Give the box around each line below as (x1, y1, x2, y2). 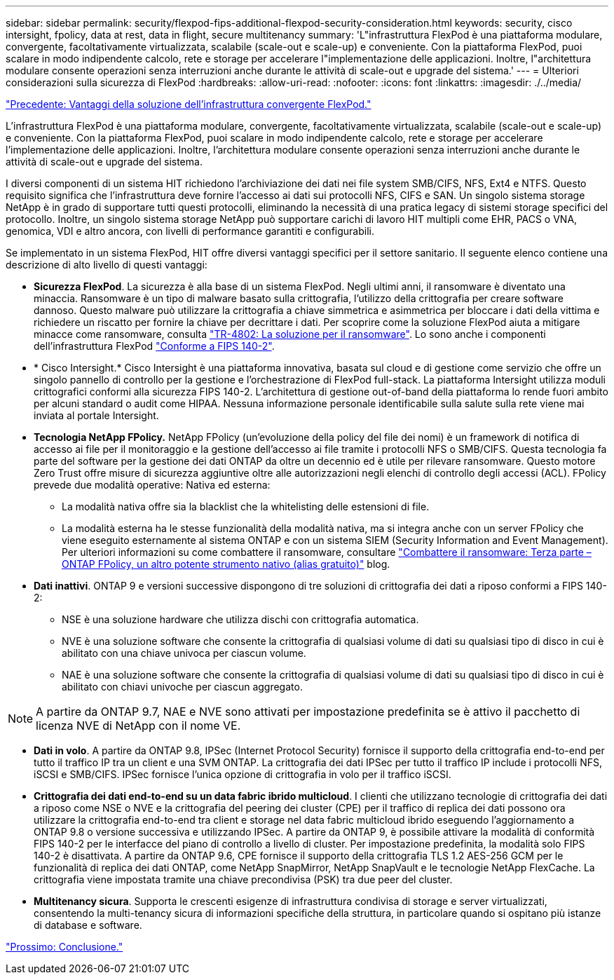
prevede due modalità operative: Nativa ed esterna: (34, 479, 271, 491)
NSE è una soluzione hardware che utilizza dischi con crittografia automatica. (62, 613, 419, 625)
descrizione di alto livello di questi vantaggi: (6, 259, 207, 271)
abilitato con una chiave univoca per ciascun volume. (62, 647, 306, 659)
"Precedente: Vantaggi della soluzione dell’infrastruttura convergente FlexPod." (6, 98, 371, 110)
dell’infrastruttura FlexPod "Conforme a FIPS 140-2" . (34, 340, 275, 352)
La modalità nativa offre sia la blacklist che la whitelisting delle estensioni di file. (62, 501, 430, 512)
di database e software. (34, 919, 142, 931)
